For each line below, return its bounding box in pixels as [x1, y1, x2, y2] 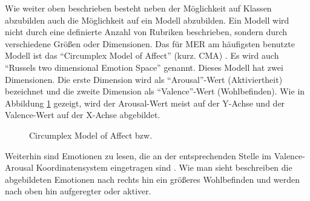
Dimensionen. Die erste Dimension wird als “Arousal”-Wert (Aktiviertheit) [5, 73, 283, 85]
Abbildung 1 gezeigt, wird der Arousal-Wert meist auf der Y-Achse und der [5, 96, 285, 109]
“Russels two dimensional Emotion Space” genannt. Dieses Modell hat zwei [5, 61, 283, 73]
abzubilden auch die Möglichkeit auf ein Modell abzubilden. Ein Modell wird [5, 13, 289, 26]
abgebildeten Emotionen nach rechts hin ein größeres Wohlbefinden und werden [5, 173, 300, 185]
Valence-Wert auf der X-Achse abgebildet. [5, 108, 160, 121]
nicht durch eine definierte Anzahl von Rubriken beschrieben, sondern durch [5, 25, 288, 38]
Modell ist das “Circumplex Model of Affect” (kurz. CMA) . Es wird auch [5, 49, 279, 62]
